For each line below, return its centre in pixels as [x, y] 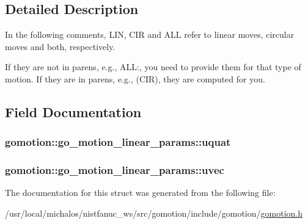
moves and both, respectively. [60, 46]
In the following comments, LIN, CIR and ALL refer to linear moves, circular [150, 34]
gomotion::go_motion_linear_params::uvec [115, 170]
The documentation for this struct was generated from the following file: [140, 193]
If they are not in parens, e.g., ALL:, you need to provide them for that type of [153, 67]
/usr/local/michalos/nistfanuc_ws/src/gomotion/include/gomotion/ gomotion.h [154, 213]
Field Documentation [73, 111]
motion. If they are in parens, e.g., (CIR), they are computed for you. [135, 78]
